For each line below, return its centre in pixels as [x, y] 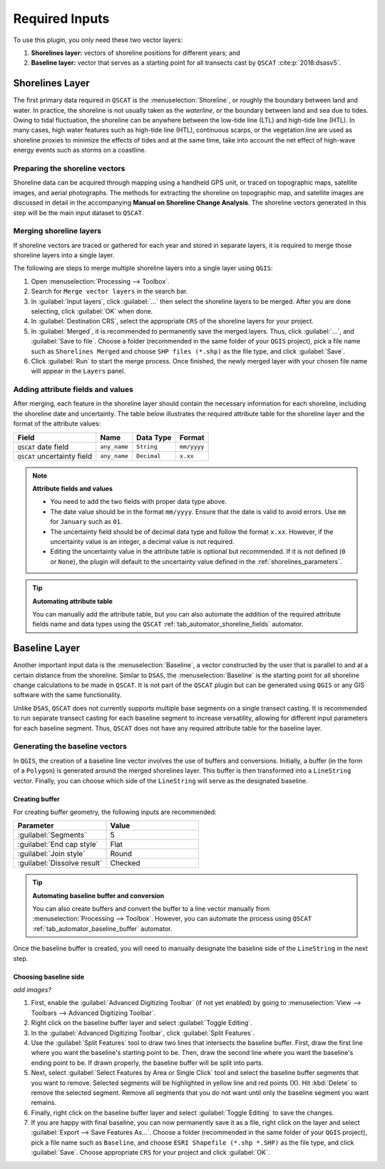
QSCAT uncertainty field [55, 456]
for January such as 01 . [86, 522]
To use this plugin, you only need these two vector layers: [98, 40]
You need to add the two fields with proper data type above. [139, 502]
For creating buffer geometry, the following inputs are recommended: [115, 812]
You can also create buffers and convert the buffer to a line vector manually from [151, 909]
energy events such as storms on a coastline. [80, 150]
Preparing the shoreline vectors [69, 168]
